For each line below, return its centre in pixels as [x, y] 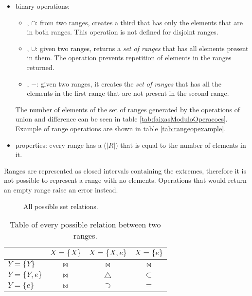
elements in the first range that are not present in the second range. [128, 93]
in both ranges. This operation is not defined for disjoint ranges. [123, 32]
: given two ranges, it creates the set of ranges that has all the [129, 83]
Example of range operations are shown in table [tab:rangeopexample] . [121, 128]
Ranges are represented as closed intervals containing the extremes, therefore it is [125, 170]
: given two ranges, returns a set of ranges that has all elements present [142, 48]
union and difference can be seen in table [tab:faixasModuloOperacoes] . [121, 119]
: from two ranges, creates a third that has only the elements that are [139, 22]
